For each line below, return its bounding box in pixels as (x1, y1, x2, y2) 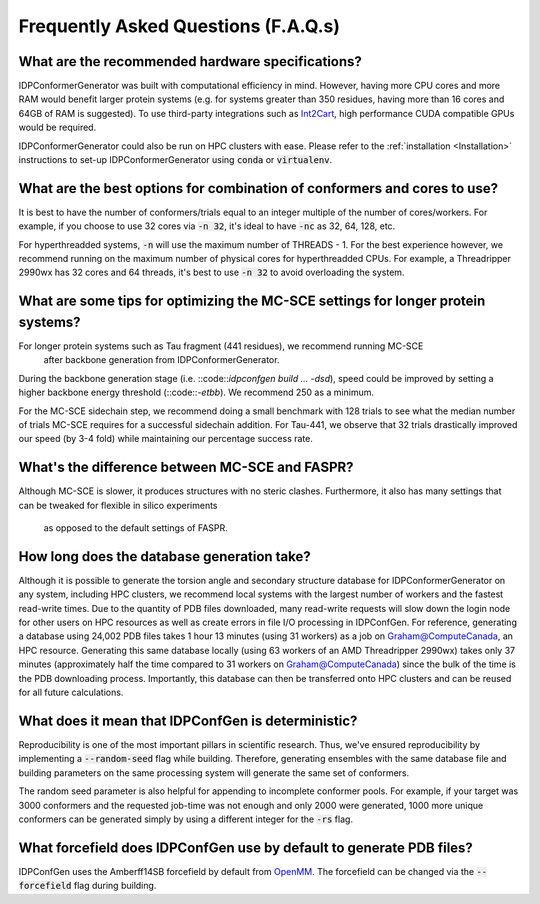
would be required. (18, 121, 97, 134)
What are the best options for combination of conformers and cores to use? (18, 180, 499, 197)
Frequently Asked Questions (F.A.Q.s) (18, 15, 340, 37)
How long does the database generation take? (18, 548, 312, 565)
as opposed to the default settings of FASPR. (43, 522, 229, 534)
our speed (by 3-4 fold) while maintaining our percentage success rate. (18, 433, 314, 445)
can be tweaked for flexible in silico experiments (18, 499, 219, 511)
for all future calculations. (18, 686, 124, 699)
